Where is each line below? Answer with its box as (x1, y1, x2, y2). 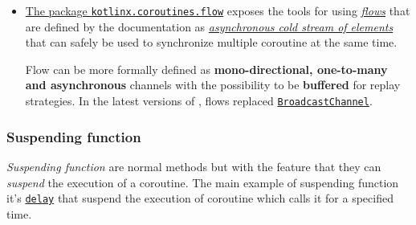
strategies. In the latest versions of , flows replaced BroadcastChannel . (25, 92, 373, 109)
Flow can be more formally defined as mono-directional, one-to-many (25, 60, 388, 77)
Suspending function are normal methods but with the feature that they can (6, 157, 381, 174)
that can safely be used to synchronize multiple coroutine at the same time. (25, 34, 398, 51)
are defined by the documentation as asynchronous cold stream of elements (25, 18, 394, 35)
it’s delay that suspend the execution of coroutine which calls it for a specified (6, 190, 394, 207)
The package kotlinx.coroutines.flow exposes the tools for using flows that (25, 2, 410, 18)
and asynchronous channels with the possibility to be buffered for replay (25, 76, 401, 93)
